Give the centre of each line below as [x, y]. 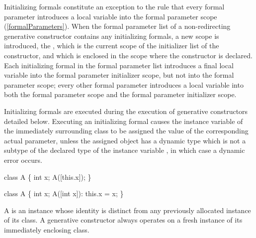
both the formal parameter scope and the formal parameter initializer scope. [120, 94]
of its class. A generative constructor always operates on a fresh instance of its [123, 220]
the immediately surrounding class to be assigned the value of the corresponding [126, 131]
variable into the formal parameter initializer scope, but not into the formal [119, 75]
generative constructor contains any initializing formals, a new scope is [112, 36]
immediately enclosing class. [47, 229]
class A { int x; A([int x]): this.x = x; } [64, 193]
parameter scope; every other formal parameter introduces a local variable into [124, 84]
